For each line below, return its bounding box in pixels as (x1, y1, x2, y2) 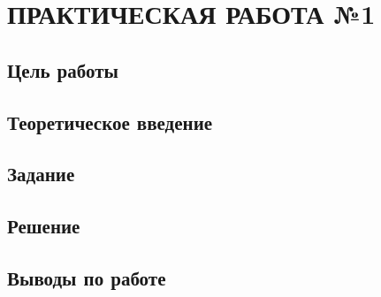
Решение (7, 212, 80, 240)
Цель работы (7, 56, 118, 83)
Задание (7, 160, 75, 187)
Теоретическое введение (7, 108, 213, 135)
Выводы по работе (7, 263, 166, 291)
